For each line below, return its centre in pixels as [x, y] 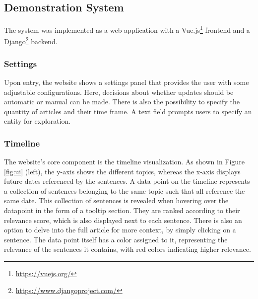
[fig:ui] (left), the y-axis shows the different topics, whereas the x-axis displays [122, 171]
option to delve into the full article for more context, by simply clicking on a [120, 230]
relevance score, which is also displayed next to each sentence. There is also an [123, 220]
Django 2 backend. [31, 41]
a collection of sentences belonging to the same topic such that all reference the [125, 190]
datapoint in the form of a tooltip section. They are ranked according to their [122, 210]
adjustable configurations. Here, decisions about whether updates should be [119, 92]
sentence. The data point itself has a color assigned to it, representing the [116, 239]
